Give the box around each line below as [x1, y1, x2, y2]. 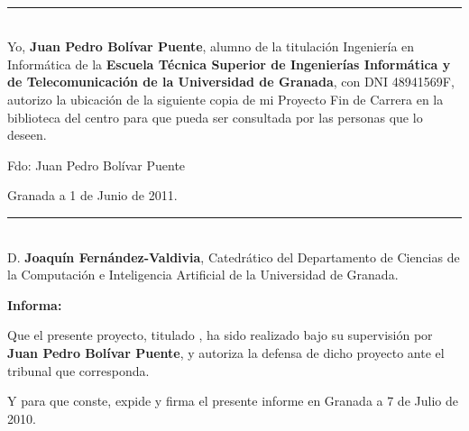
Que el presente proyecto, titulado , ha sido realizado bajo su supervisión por [7, 326, 433, 344]
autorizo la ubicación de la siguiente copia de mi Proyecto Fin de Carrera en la [7, 89, 444, 108]
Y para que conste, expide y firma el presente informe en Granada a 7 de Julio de [7, 391, 458, 410]
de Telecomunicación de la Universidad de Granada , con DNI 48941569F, [7, 72, 455, 91]
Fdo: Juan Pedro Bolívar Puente [7, 155, 186, 174]
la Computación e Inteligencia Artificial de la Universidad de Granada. [7, 265, 399, 284]
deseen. [7, 125, 47, 144]
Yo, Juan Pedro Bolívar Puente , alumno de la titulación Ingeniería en [7, 37, 415, 56]
